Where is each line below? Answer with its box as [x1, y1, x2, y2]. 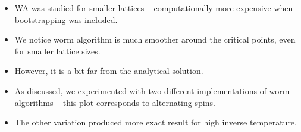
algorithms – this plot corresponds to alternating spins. [14, 96, 215, 108]
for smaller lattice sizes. [14, 44, 101, 57]
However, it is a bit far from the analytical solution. [14, 65, 203, 77]
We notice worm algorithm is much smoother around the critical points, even [14, 33, 296, 46]
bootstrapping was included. [14, 13, 118, 25]
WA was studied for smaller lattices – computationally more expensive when [14, 2, 293, 14]
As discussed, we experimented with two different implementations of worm [14, 84, 290, 96]
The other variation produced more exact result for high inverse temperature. [14, 116, 297, 128]
